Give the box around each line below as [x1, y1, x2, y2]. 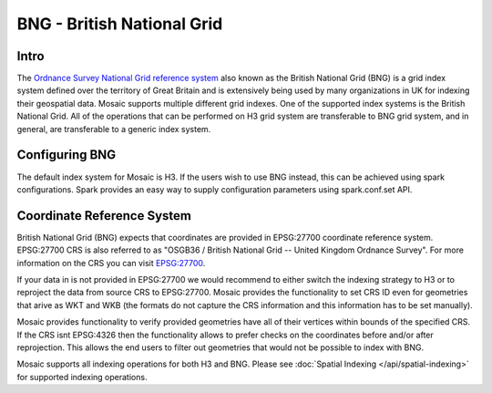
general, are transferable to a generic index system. [16, 123, 211, 134]
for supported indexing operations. [16, 371, 148, 382]
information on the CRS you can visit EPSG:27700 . [16, 257, 206, 268]
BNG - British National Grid [16, 14, 223, 34]
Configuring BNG [16, 147, 117, 163]
